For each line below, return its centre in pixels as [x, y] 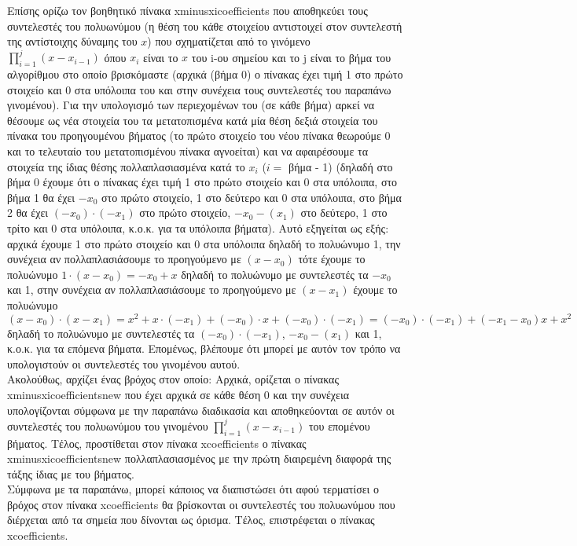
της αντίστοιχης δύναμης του [72, 41]
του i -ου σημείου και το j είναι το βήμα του [291, 57]
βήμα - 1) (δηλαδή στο [341, 166]
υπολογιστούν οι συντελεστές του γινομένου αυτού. [124, 363]
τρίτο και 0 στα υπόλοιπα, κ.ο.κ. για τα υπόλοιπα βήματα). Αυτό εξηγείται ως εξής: [198, 228]
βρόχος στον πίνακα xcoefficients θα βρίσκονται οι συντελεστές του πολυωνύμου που [201, 504]
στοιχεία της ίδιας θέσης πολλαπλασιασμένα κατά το [126, 166]
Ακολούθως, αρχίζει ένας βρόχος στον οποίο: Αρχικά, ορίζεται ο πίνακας [173, 379]
